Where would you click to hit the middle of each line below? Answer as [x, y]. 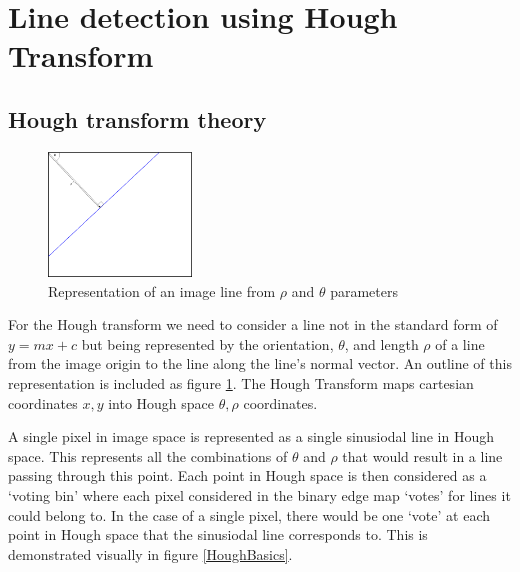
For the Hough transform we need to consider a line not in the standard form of [253, 324]
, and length [381, 343]
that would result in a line [422, 455]
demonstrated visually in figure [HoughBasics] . [150, 553]
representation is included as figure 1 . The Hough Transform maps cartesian [241, 383]
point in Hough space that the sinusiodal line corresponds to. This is [218, 534]
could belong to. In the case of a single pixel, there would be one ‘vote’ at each [249, 514]
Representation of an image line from [162, 290]
